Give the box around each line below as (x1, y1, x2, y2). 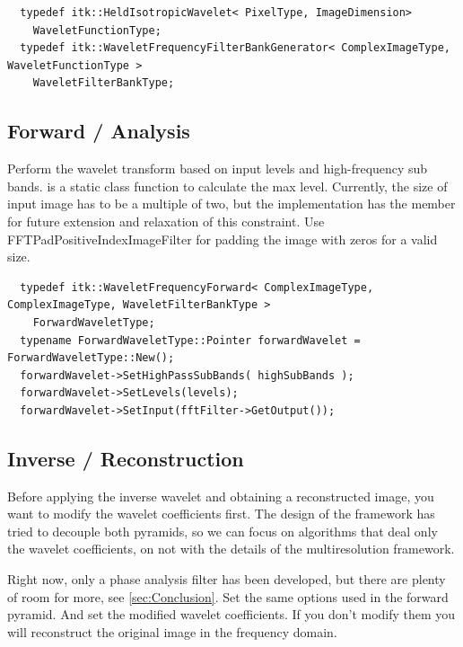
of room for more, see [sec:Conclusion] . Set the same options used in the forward (7, 587, 449, 606)
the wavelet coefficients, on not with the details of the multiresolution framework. (7, 539, 455, 558)
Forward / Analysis (7, 117, 190, 145)
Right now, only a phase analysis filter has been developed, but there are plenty (7, 570, 446, 589)
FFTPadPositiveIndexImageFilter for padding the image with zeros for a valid (7, 229, 438, 248)
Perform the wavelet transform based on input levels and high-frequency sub (7, 159, 428, 178)
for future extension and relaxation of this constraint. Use (7, 211, 325, 230)
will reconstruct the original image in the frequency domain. (7, 622, 337, 641)
